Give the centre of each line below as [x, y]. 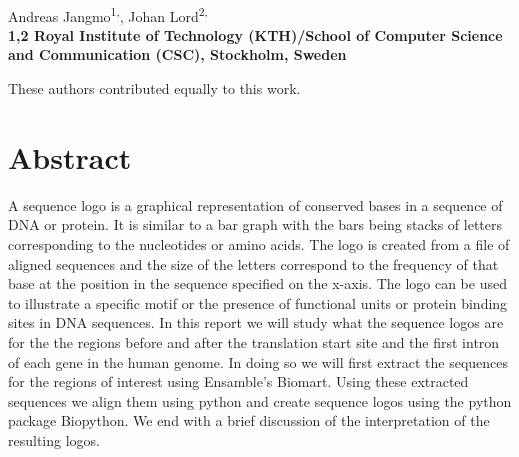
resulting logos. [54, 439]
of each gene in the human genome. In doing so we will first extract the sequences [258, 361]
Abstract [70, 156]
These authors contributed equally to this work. [154, 88]
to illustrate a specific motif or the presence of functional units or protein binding [258, 302]
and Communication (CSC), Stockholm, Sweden [177, 54]
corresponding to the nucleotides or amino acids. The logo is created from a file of [259, 243]
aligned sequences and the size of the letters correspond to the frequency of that [253, 263]
